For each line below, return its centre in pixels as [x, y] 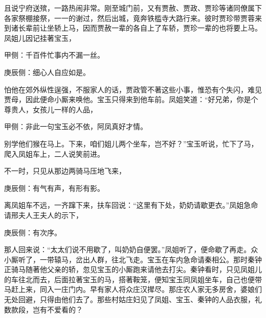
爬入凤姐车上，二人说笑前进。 [54, 153]
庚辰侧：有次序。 [33, 232]
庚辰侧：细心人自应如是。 [47, 72]
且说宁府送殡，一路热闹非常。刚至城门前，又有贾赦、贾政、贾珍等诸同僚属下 [133, 8]
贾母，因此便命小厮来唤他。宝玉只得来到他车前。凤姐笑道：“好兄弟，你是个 [131, 99]
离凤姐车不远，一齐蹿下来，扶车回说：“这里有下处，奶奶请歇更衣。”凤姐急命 [131, 205]
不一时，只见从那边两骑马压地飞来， [65, 171]
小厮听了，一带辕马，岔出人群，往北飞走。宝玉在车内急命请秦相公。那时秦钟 [133, 259]
